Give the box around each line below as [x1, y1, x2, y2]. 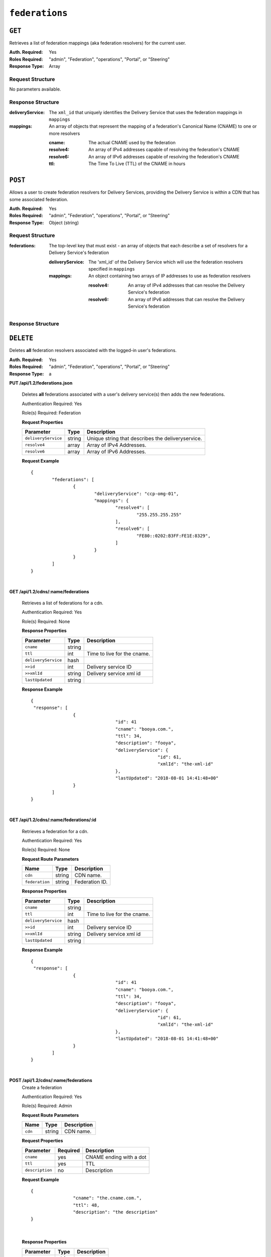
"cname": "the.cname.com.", [73, 1195, 143, 1201]
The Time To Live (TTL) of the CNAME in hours [88, 161, 186, 167]
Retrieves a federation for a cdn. [22, 828, 89, 834]
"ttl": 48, [73, 1202, 100, 1208]
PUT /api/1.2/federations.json [9, 380, 73, 386]
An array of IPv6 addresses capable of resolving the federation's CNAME [88, 153, 240, 159]
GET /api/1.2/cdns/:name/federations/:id [9, 817, 96, 823]
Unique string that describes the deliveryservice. [87, 435, 202, 442]
